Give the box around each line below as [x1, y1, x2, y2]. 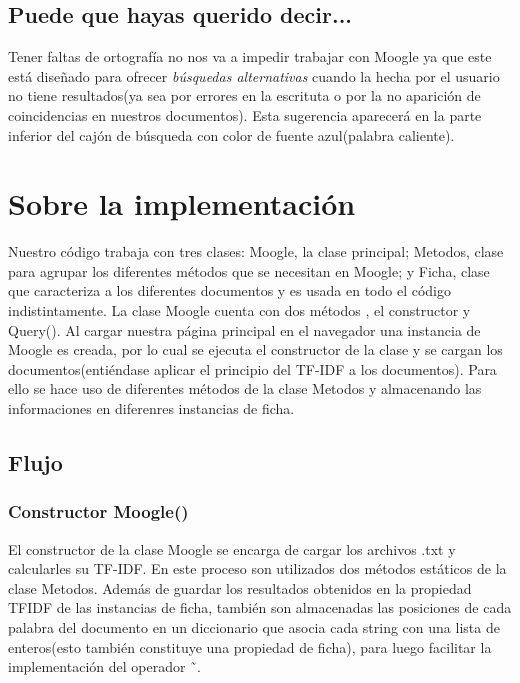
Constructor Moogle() [8, 499, 189, 524]
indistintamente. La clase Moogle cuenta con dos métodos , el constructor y [8, 300, 471, 321]
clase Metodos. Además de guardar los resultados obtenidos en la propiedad [8, 577, 472, 598]
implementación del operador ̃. [8, 656, 201, 677]
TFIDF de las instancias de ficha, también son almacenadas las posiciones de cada [8, 597, 512, 618]
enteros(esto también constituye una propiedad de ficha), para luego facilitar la [8, 636, 492, 657]
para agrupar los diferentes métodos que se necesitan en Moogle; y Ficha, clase [8, 260, 490, 281]
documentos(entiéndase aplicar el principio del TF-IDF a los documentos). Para [8, 358, 497, 379]
